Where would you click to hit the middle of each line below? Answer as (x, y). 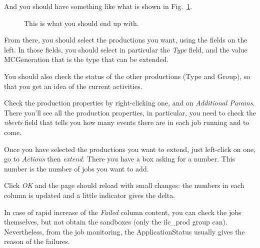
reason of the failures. (37, 241)
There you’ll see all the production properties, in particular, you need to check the (130, 112)
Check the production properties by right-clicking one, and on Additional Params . (129, 103)
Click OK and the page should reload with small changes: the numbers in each (124, 185)
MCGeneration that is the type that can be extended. (86, 59)
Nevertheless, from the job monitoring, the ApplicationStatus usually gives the (124, 231)
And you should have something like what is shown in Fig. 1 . (98, 6)
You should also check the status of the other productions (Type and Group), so (127, 76)
